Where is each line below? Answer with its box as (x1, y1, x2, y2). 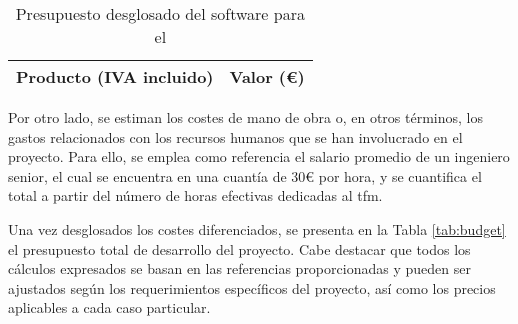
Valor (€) (229, 65, 305, 88)
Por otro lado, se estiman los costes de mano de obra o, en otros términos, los (8, 107, 483, 127)
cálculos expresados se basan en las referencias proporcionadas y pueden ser (8, 258, 471, 279)
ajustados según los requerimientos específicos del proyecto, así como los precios (8, 277, 496, 298)
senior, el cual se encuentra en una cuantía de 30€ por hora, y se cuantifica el (8, 165, 482, 186)
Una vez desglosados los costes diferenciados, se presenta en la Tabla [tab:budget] (8, 218, 506, 239)
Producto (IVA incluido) (16, 65, 214, 88)
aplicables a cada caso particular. (8, 297, 211, 318)
